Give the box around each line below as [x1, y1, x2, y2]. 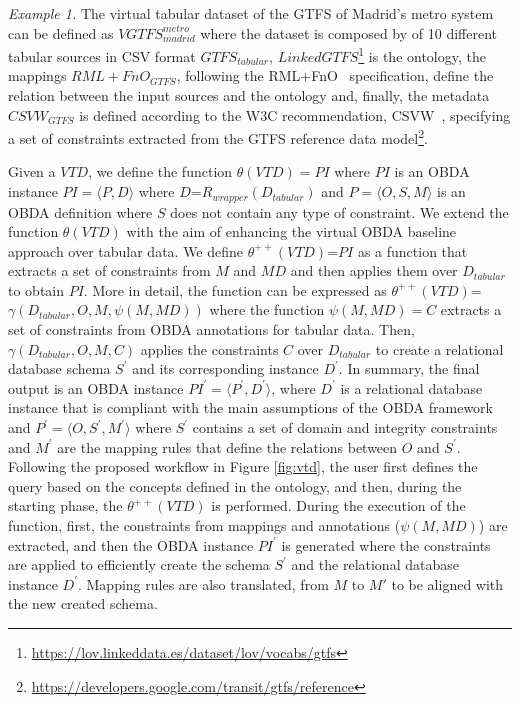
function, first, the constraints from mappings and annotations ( [8, 515, 401, 536]
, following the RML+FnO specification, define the [176, 65, 494, 86]
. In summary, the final [338, 358, 480, 379]
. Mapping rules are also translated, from [77, 573, 329, 594]
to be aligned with [391, 573, 504, 594]
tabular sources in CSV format [8, 45, 196, 66]
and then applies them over [290, 260, 458, 281]
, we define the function [88, 161, 233, 182]
